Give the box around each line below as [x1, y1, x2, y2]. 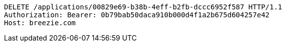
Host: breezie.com [4, 19, 76, 27]
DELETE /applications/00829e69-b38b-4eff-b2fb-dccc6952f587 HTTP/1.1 [4, 3, 282, 11]
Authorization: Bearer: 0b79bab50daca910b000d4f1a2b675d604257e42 [4, 11, 270, 19]
